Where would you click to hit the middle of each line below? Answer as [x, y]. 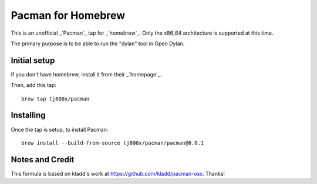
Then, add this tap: [34, 85]
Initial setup [33, 60]
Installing [28, 116]
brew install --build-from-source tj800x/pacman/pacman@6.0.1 [113, 143]
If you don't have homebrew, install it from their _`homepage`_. [86, 74]
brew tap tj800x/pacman [55, 99]
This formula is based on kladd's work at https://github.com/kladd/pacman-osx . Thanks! [118, 173]
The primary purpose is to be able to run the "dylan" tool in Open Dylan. [98, 44]
